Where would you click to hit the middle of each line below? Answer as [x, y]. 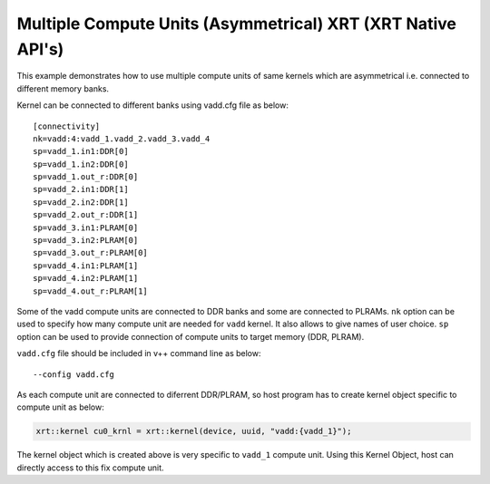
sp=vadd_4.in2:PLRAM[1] [86, 278]
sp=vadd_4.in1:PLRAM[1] [86, 266]
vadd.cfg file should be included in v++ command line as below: [139, 353]
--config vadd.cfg [74, 374]
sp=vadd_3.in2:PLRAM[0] [86, 241]
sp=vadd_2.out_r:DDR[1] [86, 215]
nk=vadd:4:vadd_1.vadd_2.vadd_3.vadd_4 [122, 139]
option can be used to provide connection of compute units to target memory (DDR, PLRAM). [191, 336]
